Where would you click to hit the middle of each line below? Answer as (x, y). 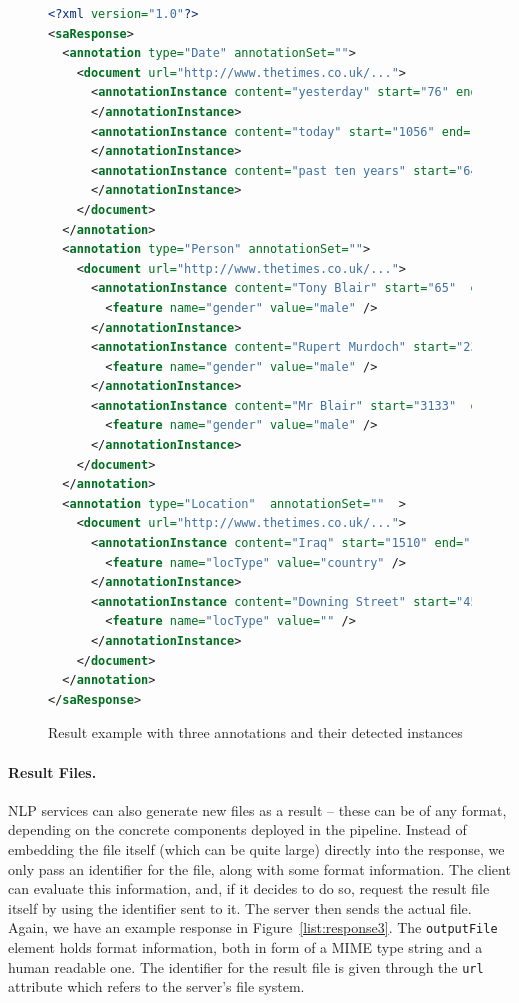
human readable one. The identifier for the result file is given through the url (246, 966)
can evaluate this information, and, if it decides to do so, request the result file (249, 888)
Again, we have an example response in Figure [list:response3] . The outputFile (253, 927)
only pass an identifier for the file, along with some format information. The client (259, 868)
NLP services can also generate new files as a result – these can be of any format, (257, 809)
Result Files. (52, 771)
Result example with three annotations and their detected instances (255, 732)
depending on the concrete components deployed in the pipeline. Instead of (237, 829)
